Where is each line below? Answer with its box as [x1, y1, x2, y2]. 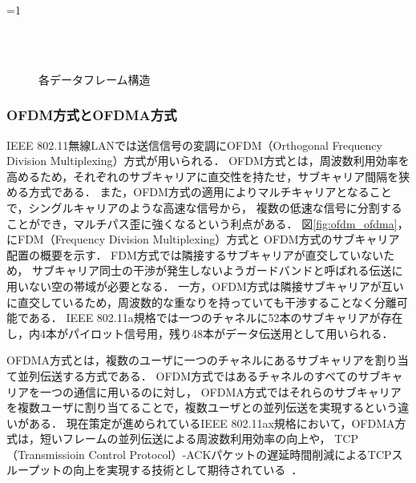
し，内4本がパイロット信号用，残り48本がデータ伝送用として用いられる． [6, 324, 394, 341]
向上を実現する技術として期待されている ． [73, 461, 303, 478]
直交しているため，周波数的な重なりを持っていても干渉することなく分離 [17, 293, 397, 310]
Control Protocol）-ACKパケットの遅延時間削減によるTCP [88, 445, 392, 462]
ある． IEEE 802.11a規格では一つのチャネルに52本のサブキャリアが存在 [28, 309, 403, 326]
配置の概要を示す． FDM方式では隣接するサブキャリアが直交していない [6, 246, 384, 263]
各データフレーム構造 [38, 70, 151, 87]
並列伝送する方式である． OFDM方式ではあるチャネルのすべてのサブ [17, 367, 381, 384]
